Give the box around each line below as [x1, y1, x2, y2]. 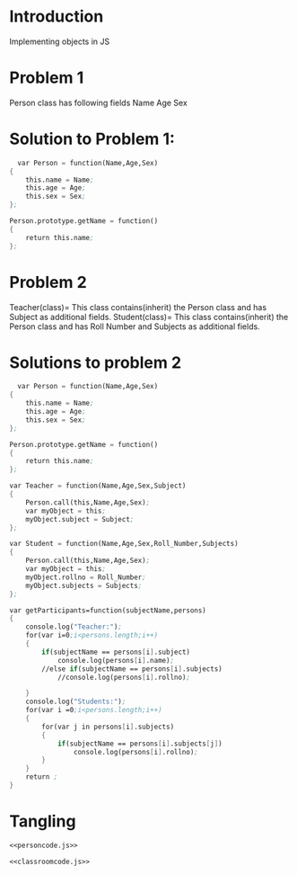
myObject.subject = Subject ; [25, 514, 135, 523]
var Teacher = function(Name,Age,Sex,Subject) [9, 481, 187, 491]
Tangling [9, 811, 76, 832]
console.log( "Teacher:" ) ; [25, 622, 123, 631]
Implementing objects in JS [9, 36, 110, 47]
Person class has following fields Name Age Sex [9, 97, 188, 108]
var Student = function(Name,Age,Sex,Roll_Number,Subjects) [9, 540, 240, 549]
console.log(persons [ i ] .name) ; [57, 656, 175, 665]
